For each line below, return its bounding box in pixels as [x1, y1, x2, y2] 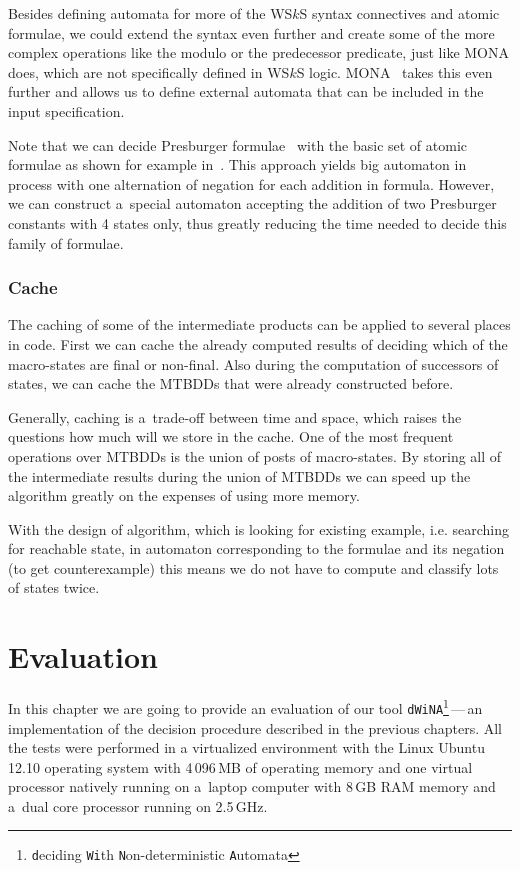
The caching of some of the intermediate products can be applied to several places [8, 314, 511, 335]
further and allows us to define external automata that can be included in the [8, 81, 484, 102]
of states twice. [8, 577, 100, 598]
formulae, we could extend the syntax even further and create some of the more [8, 22, 495, 43]
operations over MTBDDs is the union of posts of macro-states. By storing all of [8, 445, 502, 466]
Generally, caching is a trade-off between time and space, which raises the [8, 406, 462, 427]
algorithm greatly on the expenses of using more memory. [8, 485, 360, 506]
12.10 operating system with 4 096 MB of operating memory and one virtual [8, 756, 473, 777]
